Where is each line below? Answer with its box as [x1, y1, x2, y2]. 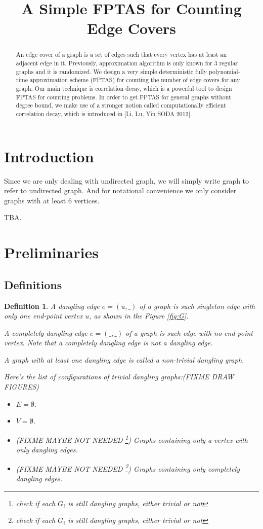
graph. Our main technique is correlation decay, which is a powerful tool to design [16, 84, 232, 92]
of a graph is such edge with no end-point [125, 327, 253, 338]
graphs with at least [4, 195, 66, 205]
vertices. [74, 195, 100, 205]
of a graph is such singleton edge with [139, 300, 255, 311]
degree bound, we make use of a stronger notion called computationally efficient [16, 101, 226, 110]
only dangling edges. [16, 444, 78, 455]
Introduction [4, 146, 94, 166]
